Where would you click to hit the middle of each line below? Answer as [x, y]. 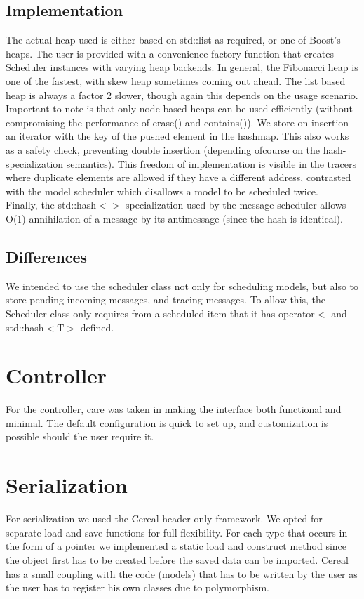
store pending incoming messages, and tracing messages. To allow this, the [166, 299]
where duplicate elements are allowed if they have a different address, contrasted [178, 177]
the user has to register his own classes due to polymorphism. [138, 587]
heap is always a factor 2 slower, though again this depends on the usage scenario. [182, 94]
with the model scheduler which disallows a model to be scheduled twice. [162, 191]
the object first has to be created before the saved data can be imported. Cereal [177, 559]
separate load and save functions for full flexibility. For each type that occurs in [177, 532]
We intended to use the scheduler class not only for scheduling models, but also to [182, 285]
